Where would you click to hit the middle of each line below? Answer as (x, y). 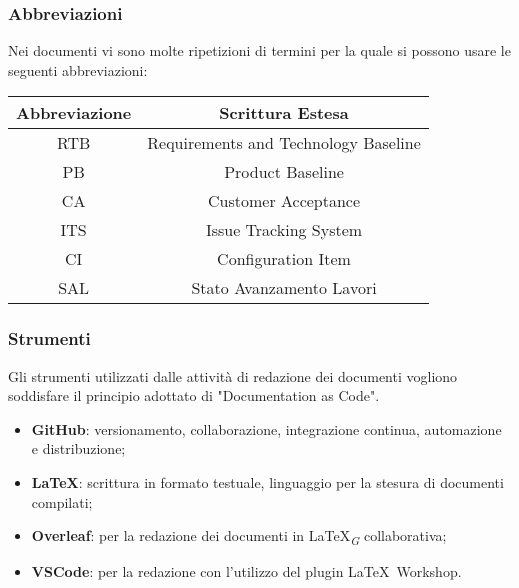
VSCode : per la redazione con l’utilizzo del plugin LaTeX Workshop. (246, 571)
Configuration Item (284, 259)
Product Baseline (284, 172)
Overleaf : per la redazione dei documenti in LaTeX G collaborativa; (239, 536)
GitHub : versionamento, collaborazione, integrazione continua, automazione (266, 428)
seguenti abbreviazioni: (78, 69)
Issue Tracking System (284, 230)
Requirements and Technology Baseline (284, 143)
